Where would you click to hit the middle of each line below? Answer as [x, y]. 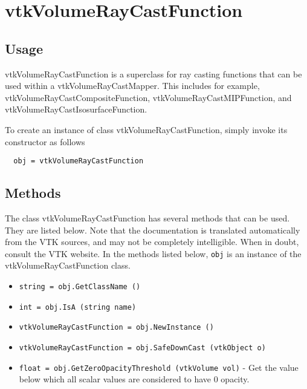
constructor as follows [45, 141]
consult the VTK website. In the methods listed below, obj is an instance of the [153, 253]
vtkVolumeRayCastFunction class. [68, 265]
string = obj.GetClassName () [80, 287]
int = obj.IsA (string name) [78, 307]
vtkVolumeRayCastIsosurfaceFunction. [76, 109]
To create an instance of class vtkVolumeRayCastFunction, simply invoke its [146, 129]
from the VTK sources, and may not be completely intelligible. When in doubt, [152, 242]
